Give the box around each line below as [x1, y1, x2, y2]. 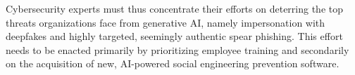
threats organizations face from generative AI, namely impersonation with [6, 15, 325, 29]
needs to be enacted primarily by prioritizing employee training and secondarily [6, 42, 349, 57]
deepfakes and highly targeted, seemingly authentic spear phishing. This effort [6, 29, 343, 43]
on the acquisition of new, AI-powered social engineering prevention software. [6, 56, 340, 71]
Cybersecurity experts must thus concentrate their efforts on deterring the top [6, 1, 344, 15]
